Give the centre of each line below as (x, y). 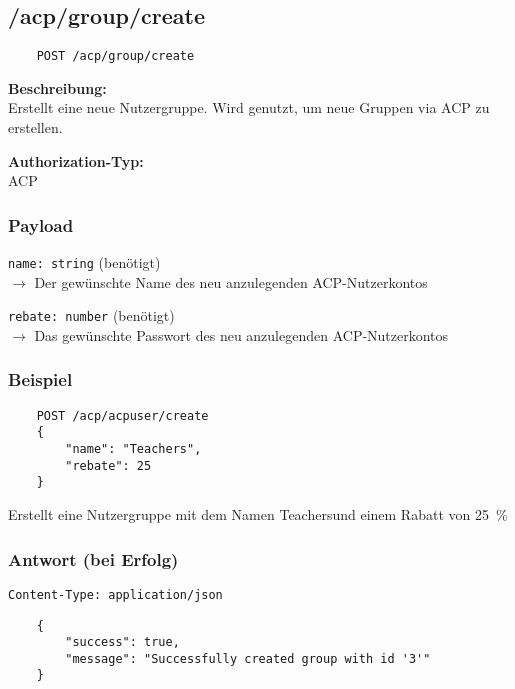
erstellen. (35, 127)
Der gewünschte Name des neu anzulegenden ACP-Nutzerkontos (231, 281)
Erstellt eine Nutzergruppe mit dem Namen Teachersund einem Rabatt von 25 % (258, 514)
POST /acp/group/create (115, 56)
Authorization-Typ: (76, 160)
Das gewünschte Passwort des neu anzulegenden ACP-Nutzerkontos (241, 334)
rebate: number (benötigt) (91, 315)
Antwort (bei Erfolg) (93, 558)
